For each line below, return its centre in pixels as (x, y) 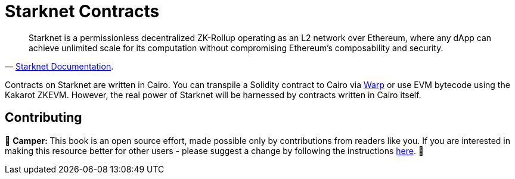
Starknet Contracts (82, 11)
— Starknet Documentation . (59, 66)
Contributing (44, 118)
